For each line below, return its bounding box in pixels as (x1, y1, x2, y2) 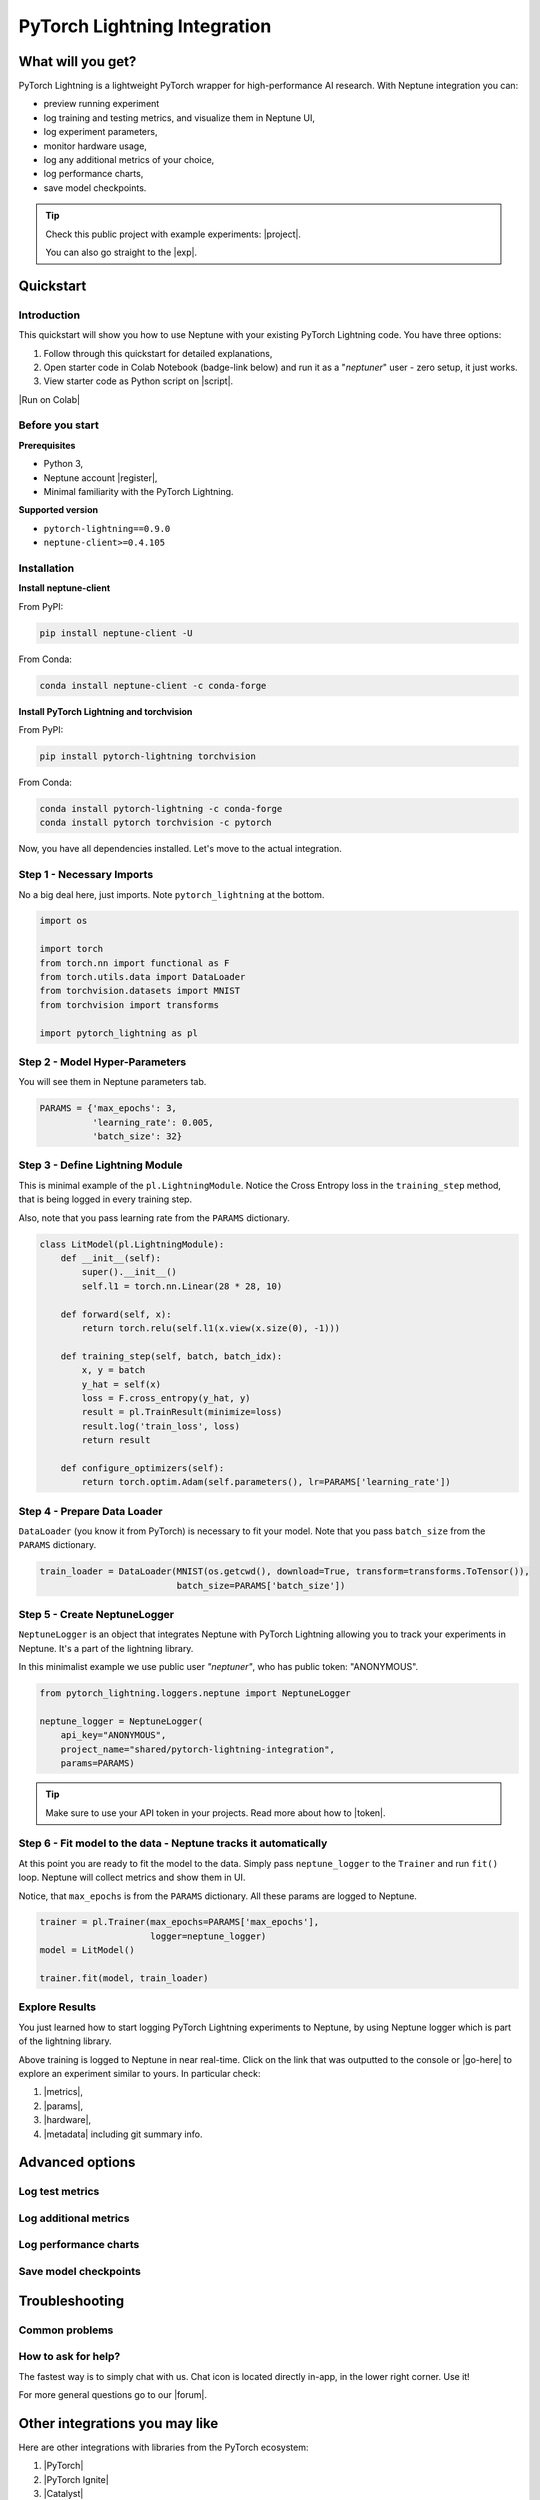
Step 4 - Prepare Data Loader (18, 1504, 163, 1518)
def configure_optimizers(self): (60, 1462, 225, 1474)
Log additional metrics (18, 2211, 130, 2225)
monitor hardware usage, (43, 140, 147, 152)
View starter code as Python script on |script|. (43, 375, 234, 387)
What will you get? (18, 53, 137, 70)
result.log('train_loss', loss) (81, 1420, 240, 1432)
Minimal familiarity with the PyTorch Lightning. (43, 486, 234, 497)
